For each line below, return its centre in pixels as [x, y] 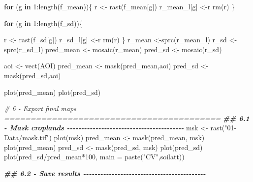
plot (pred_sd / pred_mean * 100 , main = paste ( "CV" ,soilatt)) [94, 157]
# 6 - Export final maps [40, 108]
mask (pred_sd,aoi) [32, 75]
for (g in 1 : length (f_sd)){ [43, 23]
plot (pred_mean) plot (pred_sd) [52, 92]
